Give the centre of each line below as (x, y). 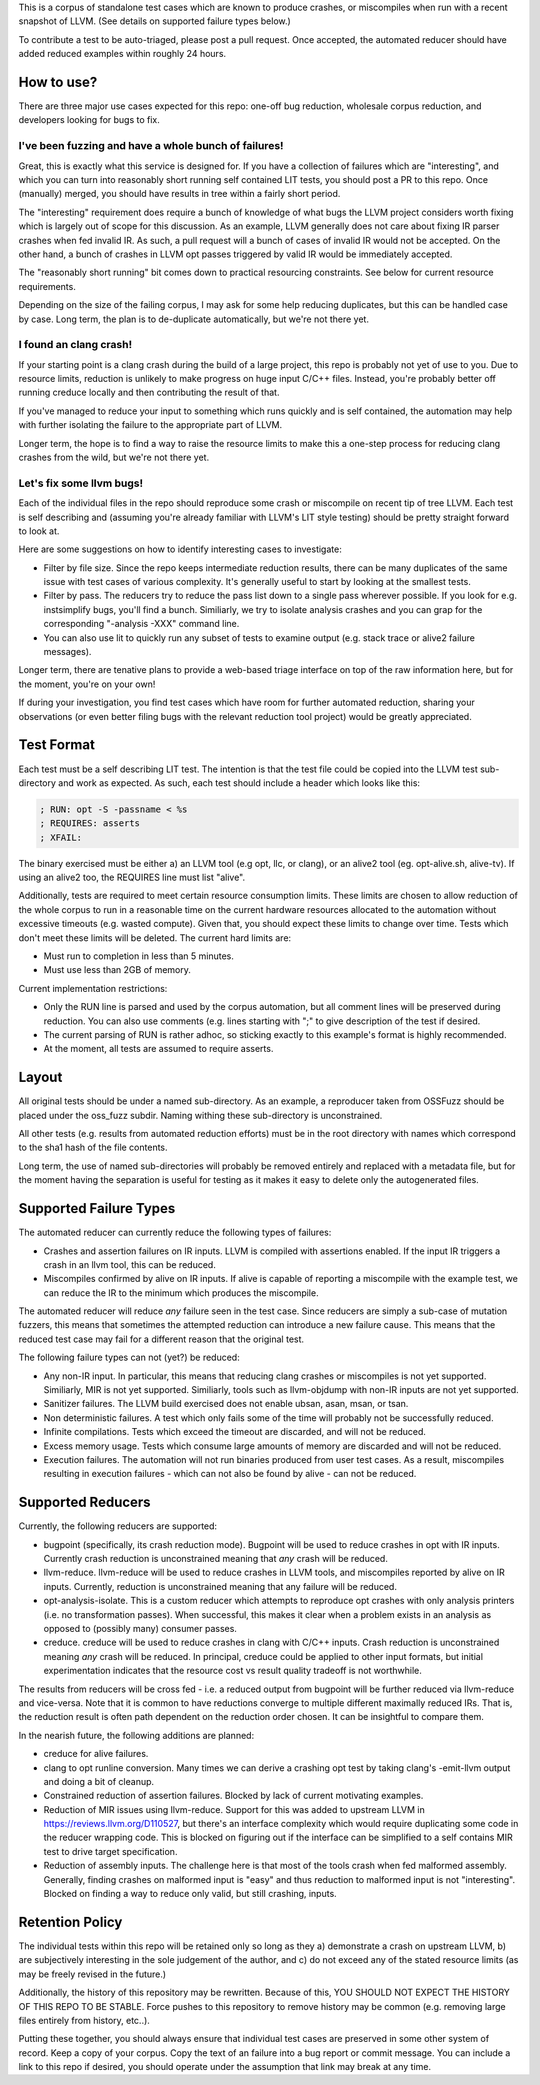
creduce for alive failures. (96, 1754)
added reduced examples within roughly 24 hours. (122, 54)
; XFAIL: (61, 837)
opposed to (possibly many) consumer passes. (140, 1628)
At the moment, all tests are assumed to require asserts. (158, 1049)
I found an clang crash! (75, 345)
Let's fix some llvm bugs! (81, 483)
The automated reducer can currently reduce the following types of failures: (175, 1232)
